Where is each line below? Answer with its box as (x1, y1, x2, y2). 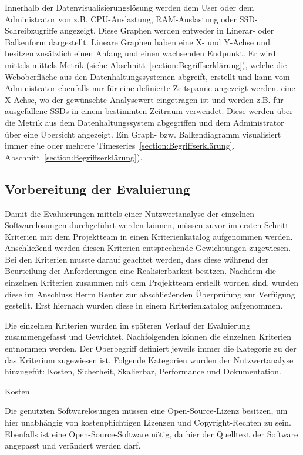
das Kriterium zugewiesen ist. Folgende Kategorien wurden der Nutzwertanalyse (5, 353, 294, 366)
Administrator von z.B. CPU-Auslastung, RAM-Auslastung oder (5, 12, 237, 25)
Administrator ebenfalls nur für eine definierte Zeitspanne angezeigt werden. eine (5, 82, 295, 94)
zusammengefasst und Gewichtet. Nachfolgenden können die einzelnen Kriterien (5, 330, 292, 343)
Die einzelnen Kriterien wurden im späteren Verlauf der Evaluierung (5, 319, 251, 331)
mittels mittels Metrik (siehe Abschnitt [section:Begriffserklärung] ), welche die (5, 58, 287, 71)
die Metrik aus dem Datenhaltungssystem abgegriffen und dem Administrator (5, 116, 284, 128)
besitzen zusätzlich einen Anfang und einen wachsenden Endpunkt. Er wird (5, 47, 276, 59)
